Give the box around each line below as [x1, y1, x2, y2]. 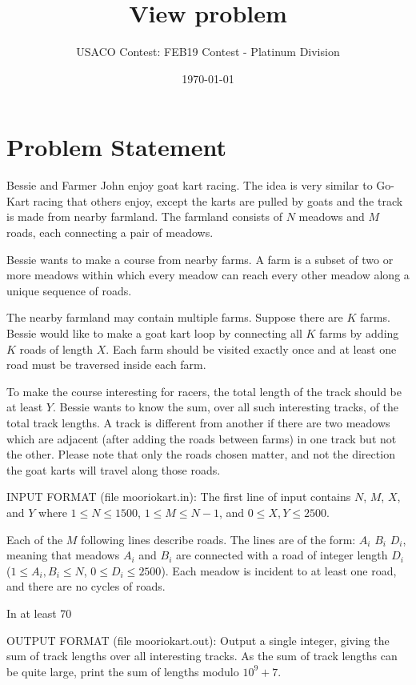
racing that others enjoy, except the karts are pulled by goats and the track [33, 192, 403, 209]
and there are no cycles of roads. [6, 578, 166, 595]
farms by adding [319, 325, 399, 341]
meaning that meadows [6, 547, 120, 563]
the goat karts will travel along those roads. [6, 461, 221, 478]
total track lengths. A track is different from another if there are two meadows [6, 414, 390, 431]
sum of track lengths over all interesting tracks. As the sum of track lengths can [6, 647, 398, 664]
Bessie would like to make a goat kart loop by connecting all [6, 325, 302, 341]
